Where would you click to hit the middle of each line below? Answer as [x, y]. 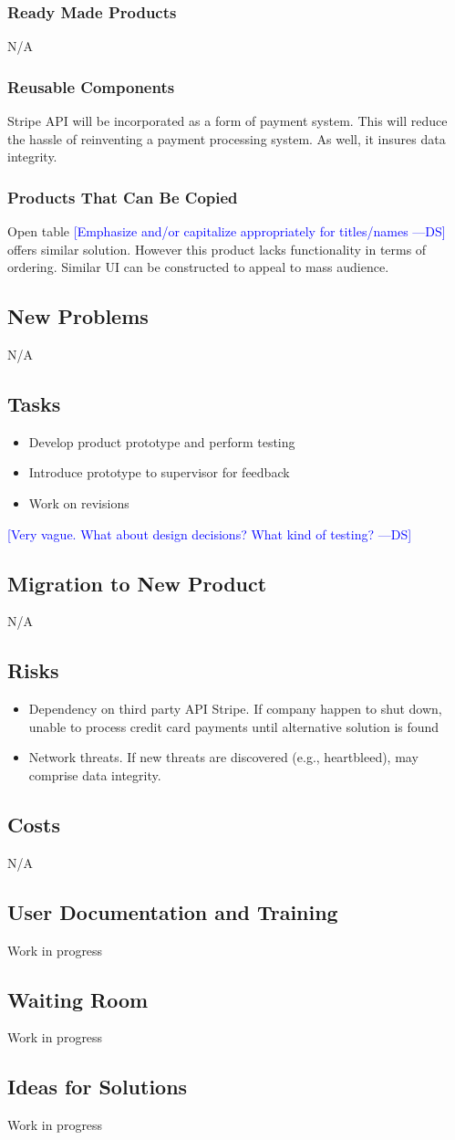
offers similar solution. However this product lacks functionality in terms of [217, 249]
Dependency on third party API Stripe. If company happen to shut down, [235, 709]
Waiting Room [78, 999]
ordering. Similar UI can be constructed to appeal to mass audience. [198, 267]
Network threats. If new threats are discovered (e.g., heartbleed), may [223, 757]
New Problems [78, 316]
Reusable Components [91, 86]
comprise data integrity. [95, 774]
